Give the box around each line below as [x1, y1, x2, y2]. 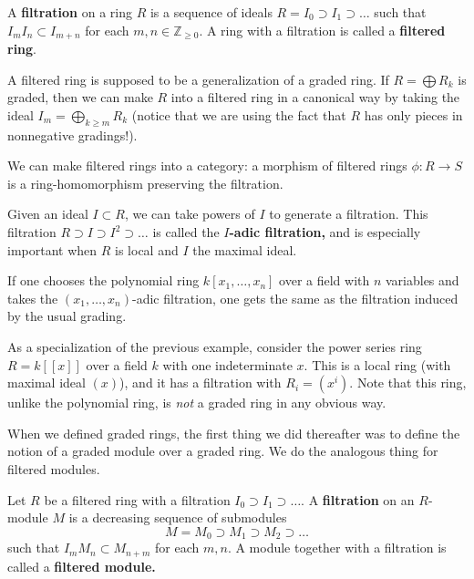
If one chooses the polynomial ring [7, 271, 200, 290]
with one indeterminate [162, 355, 293, 374]
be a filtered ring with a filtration [44, 490, 231, 509]
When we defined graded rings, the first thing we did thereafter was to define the [7, 423, 460, 442]
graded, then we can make [7, 88, 153, 107]
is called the [152, 222, 220, 241]
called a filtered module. [7, 556, 156, 575]
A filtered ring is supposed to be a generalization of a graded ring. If [7, 69, 389, 88]
